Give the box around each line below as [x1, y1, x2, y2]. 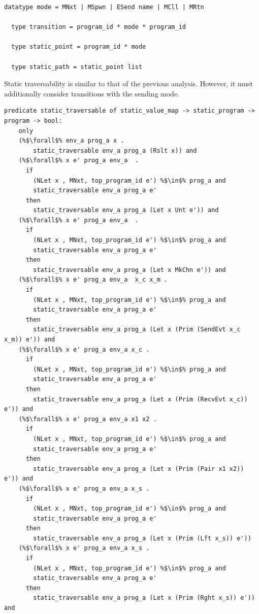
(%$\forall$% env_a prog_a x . [18, 137, 124, 145]
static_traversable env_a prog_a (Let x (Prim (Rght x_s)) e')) [33, 594, 255, 602]
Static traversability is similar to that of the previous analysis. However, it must [4, 78, 253, 89]
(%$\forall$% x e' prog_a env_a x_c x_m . [18, 276, 168, 284]
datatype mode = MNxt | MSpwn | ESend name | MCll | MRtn [4, 4, 204, 11]
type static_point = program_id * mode [11, 43, 146, 51]
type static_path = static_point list [11, 63, 143, 71]
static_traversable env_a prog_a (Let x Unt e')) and [33, 207, 219, 214]
